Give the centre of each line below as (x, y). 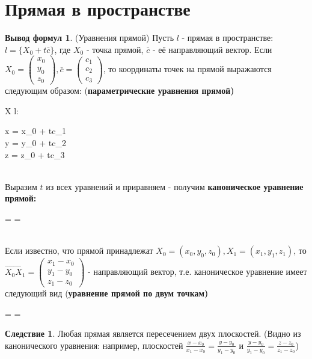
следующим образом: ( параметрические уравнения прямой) (120, 91)
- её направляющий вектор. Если (212, 49)
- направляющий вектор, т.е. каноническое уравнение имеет (197, 272)
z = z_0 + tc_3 (35, 154)
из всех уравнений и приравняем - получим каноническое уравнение (175, 186)
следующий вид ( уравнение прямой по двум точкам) (107, 293)
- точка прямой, (115, 49)
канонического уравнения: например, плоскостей (94, 345)
